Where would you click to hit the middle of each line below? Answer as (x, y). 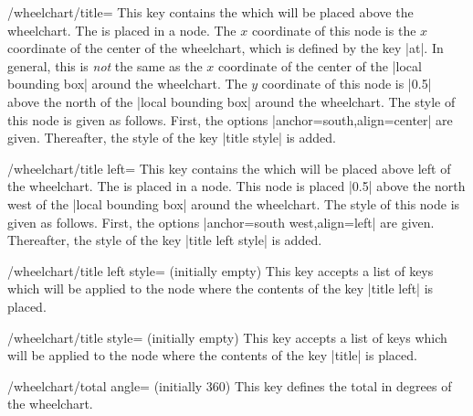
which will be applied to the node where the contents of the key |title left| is (221, 288)
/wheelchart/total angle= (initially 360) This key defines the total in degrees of (230, 385)
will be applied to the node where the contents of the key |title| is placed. (212, 355)
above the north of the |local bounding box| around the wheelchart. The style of (231, 101)
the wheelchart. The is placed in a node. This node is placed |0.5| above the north (236, 186)
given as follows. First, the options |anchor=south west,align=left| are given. (221, 222)
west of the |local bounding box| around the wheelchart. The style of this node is (234, 203)
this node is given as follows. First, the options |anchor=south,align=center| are (230, 119)
